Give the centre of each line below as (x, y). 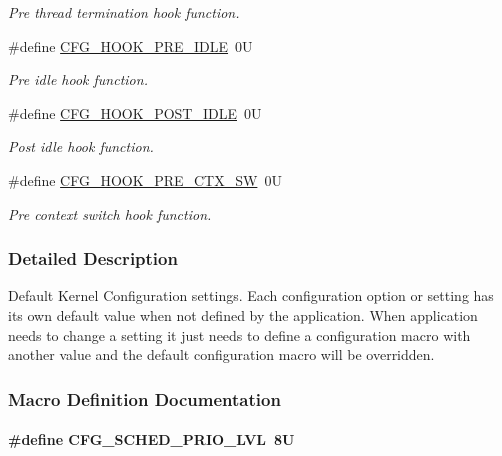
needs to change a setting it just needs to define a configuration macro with (239, 334)
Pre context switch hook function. (110, 213)
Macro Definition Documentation (144, 398)
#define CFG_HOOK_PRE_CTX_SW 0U (145, 179)
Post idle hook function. (81, 146)
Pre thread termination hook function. (124, 12)
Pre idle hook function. (78, 79)
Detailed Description (93, 258)
